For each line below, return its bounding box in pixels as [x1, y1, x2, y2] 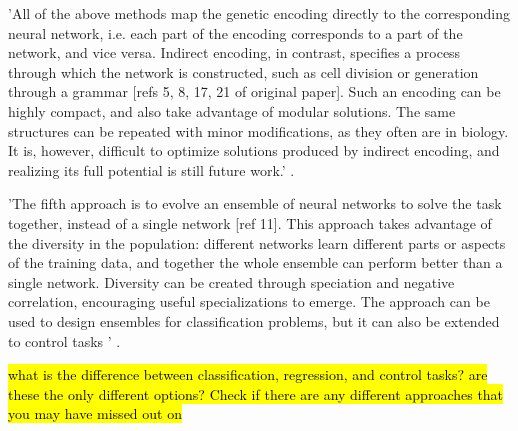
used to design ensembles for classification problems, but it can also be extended [8, 310, 500, 331]
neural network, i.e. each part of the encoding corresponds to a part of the [8, 22, 463, 43]
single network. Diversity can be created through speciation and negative [8, 271, 455, 292]
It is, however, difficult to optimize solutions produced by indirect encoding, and [8, 140, 500, 161]
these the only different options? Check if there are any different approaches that [8, 383, 504, 404]
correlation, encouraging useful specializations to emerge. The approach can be [8, 291, 490, 312]
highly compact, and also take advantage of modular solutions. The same [8, 100, 456, 121]
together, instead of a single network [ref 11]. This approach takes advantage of [8, 212, 492, 233]
